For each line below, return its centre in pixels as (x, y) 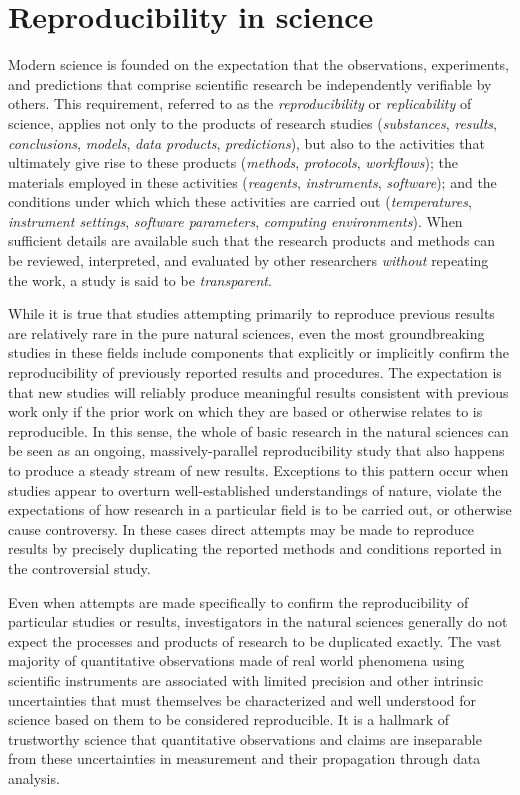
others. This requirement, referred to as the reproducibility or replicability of (240, 103)
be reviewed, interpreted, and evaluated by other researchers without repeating (248, 260)
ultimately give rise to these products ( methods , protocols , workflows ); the (233, 162)
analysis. (34, 777)
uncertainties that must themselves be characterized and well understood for (242, 699)
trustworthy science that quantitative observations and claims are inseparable (245, 738)
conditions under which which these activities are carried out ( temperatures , (240, 201)
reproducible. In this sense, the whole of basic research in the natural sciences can (258, 430)
